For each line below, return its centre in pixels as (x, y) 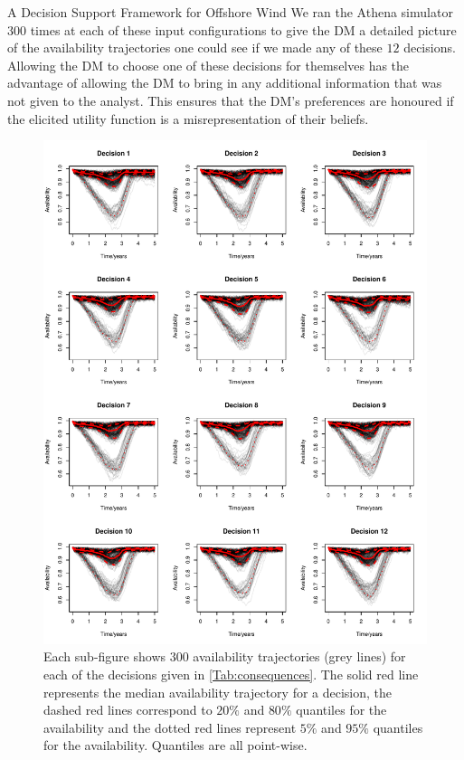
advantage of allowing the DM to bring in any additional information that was (225, 83)
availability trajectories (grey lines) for (299, 656)
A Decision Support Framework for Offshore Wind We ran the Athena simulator (230, 12)
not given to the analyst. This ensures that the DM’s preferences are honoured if (231, 100)
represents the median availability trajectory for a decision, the (218, 692)
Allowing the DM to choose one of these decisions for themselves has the (208, 65)
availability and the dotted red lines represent (170, 727)
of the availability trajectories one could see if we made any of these (195, 47)
